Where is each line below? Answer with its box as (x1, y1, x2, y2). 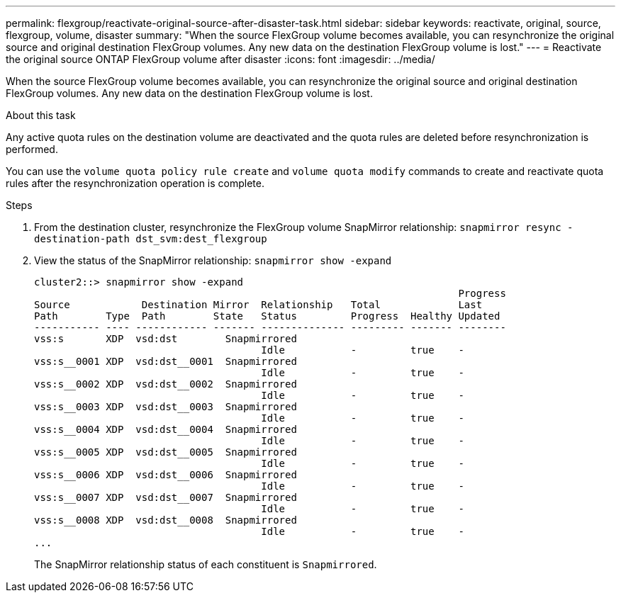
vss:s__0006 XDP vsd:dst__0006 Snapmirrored (34, 469, 297, 480)
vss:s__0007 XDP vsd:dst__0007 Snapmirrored (34, 492, 297, 503)
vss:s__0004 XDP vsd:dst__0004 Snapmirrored (34, 424, 297, 435)
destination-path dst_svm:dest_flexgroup (34, 233, 267, 244)
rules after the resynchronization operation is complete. (6, 177, 265, 189)
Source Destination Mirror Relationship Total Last (34, 299, 483, 310)
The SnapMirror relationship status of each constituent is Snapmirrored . (34, 558, 377, 570)
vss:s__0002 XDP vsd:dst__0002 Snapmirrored (34, 378, 297, 390)
